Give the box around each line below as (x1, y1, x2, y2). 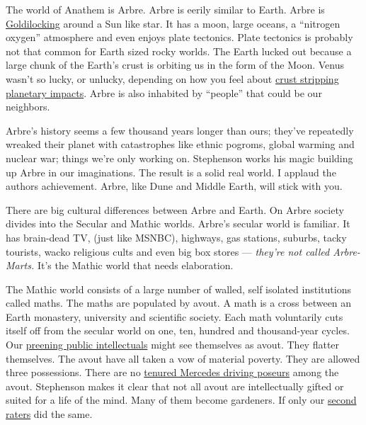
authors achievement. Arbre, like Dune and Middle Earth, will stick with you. (6, 178, 343, 193)
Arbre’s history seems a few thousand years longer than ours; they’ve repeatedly (6, 123, 354, 137)
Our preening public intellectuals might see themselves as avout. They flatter (6, 337, 340, 352)
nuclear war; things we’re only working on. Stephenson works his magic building (6, 150, 353, 165)
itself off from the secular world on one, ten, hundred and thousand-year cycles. (6, 323, 350, 338)
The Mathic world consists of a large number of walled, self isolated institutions (6, 281, 351, 296)
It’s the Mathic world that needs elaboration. (37, 258, 234, 273)
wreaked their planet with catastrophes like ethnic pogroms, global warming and (6, 137, 355, 152)
